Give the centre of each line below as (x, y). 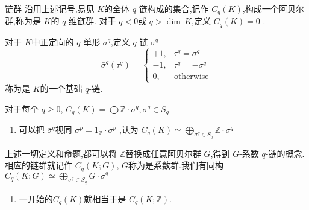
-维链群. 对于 (91, 21)
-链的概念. (285, 153)
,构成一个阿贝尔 (273, 8)
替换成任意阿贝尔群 (163, 153)
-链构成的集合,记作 (173, 8)
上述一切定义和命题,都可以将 (61, 153)
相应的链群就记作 (39, 165)
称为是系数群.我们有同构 (176, 165)
